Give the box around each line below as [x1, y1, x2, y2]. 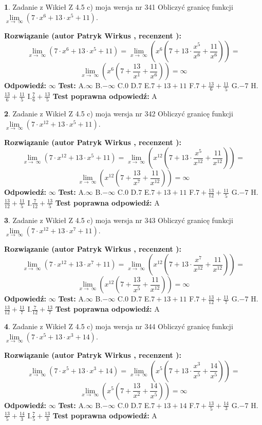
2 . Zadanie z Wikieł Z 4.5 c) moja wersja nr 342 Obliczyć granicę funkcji [4, 108, 233, 119]
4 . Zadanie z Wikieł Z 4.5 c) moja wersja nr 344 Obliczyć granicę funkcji [4, 321, 233, 332]
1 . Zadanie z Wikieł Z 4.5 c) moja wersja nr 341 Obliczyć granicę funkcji [4, 2, 233, 12]
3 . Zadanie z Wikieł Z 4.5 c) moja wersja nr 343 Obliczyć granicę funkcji [4, 215, 233, 226]
